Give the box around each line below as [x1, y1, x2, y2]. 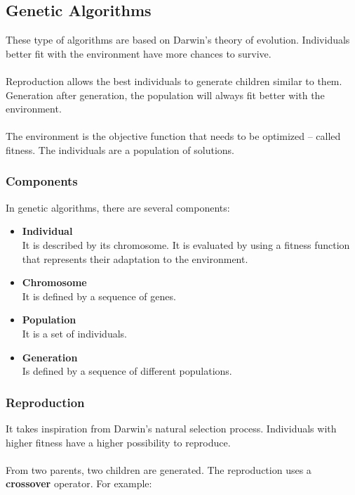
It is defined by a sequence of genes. [22, 288, 176, 303]
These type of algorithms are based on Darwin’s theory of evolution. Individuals [6, 32, 350, 47]
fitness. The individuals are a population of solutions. [6, 142, 234, 157]
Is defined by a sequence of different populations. [22, 364, 232, 378]
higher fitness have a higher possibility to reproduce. [6, 435, 231, 449]
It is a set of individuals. [22, 326, 127, 340]
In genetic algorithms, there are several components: [6, 200, 230, 214]
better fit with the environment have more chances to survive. [6, 46, 272, 60]
